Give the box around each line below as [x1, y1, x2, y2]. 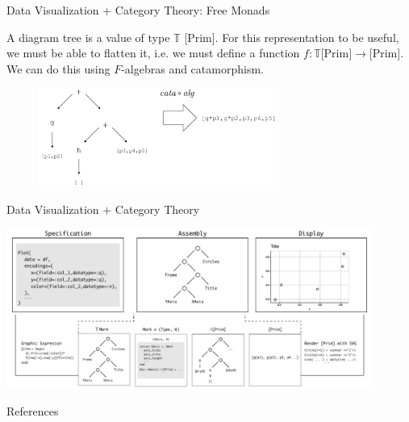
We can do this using [6, 60, 111, 77]
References [6, 403, 59, 420]
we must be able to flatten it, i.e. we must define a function [6, 44, 300, 61]
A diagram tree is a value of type [6, 28, 170, 45]
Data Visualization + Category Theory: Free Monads [6, 2, 270, 18]
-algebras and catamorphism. [121, 60, 264, 77]
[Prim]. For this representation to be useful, [184, 28, 399, 45]
